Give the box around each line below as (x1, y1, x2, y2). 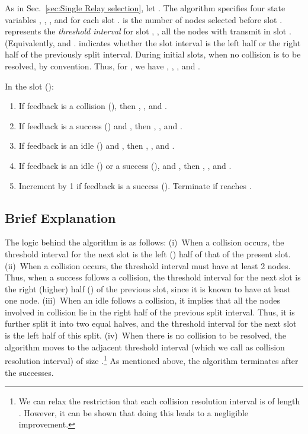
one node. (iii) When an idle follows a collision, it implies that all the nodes (5, 294, 281, 307)
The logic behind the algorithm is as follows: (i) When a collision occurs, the (5, 236, 284, 248)
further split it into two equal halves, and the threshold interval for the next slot (5, 317, 297, 330)
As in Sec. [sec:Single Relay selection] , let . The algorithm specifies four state (5, 2, 285, 14)
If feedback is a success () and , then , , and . (18, 119, 182, 132)
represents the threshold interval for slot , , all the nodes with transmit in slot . (5, 25, 291, 37)
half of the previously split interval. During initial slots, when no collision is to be (5, 48, 301, 60)
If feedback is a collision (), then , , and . (18, 100, 168, 112)
